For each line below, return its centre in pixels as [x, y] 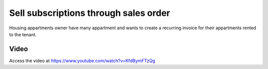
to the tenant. [23, 34]
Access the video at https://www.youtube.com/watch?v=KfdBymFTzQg [82, 61]
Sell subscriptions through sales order [90, 13]
